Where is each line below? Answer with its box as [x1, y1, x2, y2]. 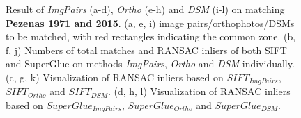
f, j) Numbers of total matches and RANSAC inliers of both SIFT [6, 42, 287, 57]
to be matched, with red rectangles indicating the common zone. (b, [6, 29, 296, 44]
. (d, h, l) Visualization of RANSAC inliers [107, 84, 291, 99]
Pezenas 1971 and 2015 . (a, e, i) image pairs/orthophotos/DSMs [6, 15, 295, 30]
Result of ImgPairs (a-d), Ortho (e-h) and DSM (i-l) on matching [6, 2, 285, 16]
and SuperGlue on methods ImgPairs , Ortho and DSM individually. [6, 56, 295, 71]
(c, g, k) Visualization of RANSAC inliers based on [6, 69, 224, 84]
